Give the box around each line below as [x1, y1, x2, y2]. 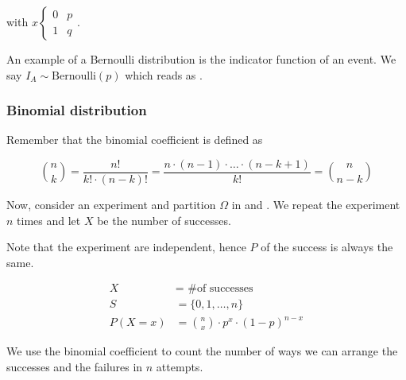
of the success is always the [261, 238, 393, 255]
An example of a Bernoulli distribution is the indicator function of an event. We [6, 51, 396, 67]
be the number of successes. [97, 211, 231, 228]
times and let [17, 211, 81, 228]
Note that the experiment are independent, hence [6, 238, 246, 255]
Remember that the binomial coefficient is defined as [6, 131, 263, 148]
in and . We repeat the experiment [231, 196, 400, 213]
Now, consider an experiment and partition [6, 196, 216, 213]
